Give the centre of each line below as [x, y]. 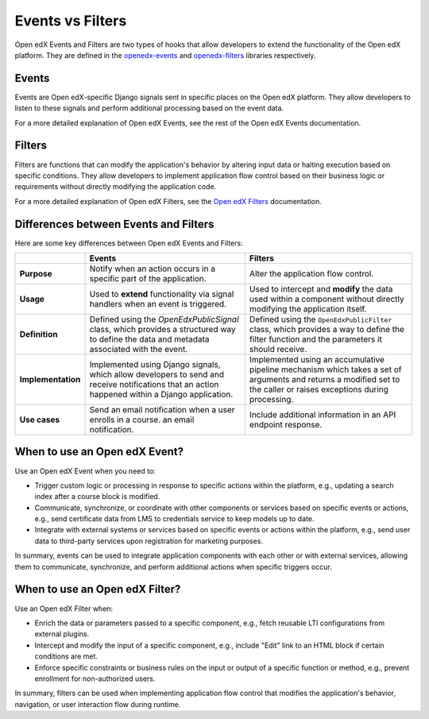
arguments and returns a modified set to [325, 379]
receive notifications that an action [154, 384]
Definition [39, 334]
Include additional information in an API [323, 415]
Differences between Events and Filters [114, 224]
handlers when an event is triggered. [158, 304]
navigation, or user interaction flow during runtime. [98, 704]
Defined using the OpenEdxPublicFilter [321, 319]
